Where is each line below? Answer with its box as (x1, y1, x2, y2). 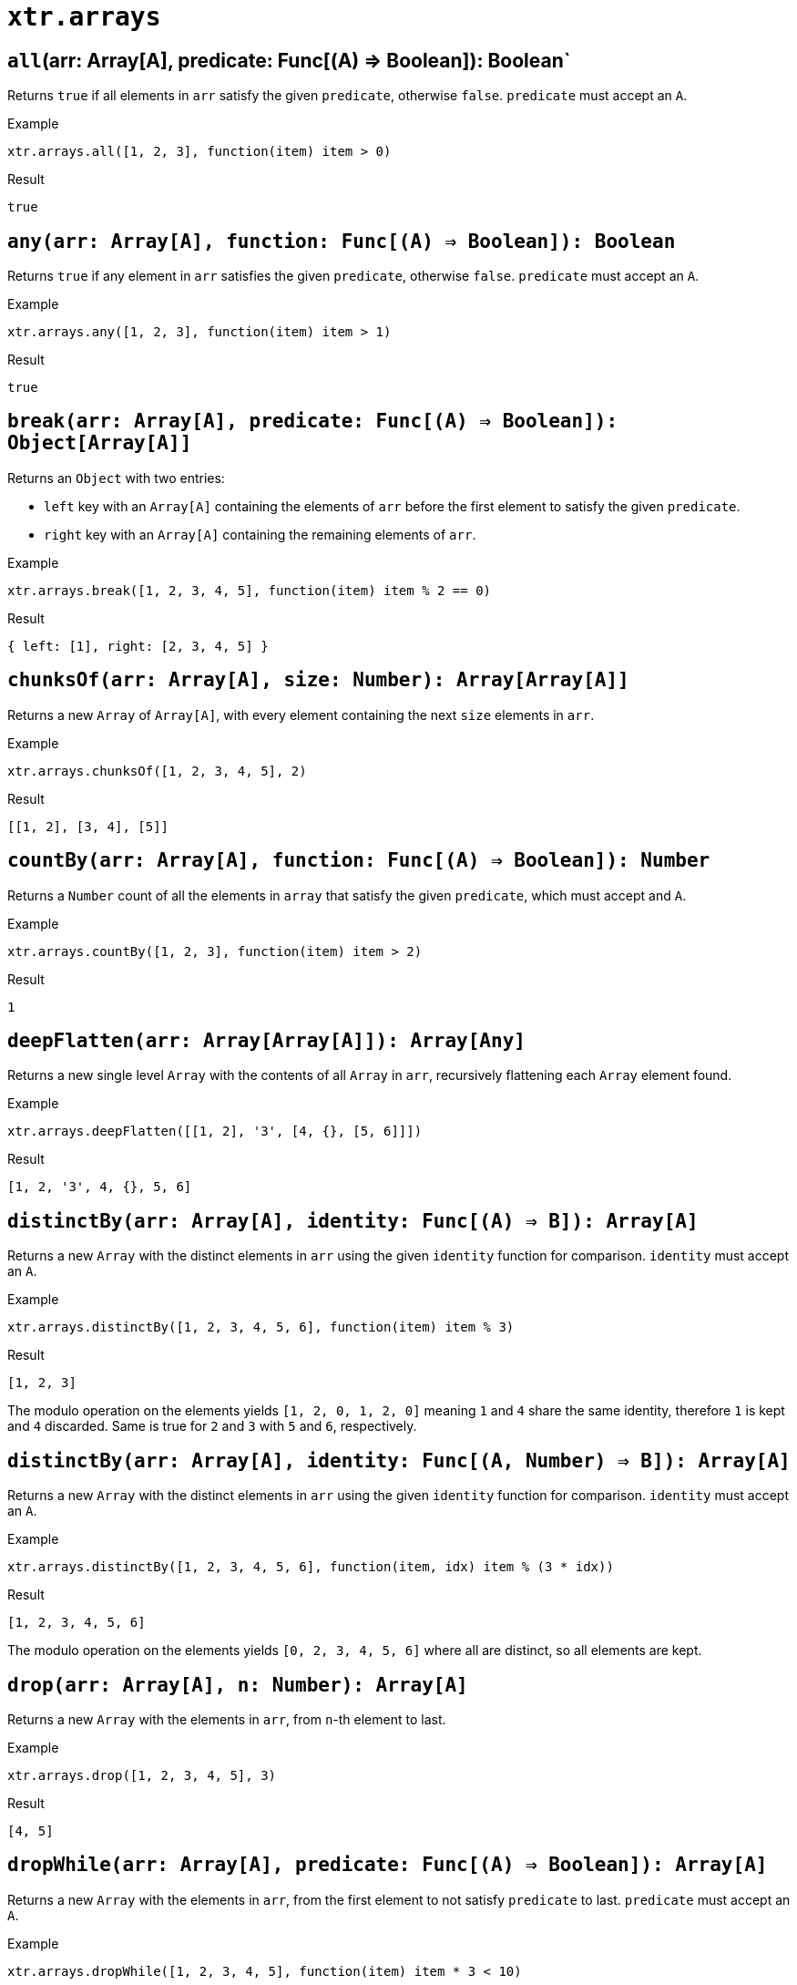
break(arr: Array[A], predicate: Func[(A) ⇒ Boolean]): (7, 410, 618, 433)
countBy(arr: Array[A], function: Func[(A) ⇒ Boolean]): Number (7, 849, 710, 872)
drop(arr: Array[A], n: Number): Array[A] (7, 1673, 468, 1696)
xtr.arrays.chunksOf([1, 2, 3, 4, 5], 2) (7, 763, 307, 778)
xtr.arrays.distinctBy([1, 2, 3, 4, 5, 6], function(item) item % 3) (7, 1320, 515, 1335)
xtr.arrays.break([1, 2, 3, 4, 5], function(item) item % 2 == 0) (7, 582, 492, 598)
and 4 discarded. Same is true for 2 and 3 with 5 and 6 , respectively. (7, 1418, 417, 1435)
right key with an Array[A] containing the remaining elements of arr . (44, 526, 476, 542)
